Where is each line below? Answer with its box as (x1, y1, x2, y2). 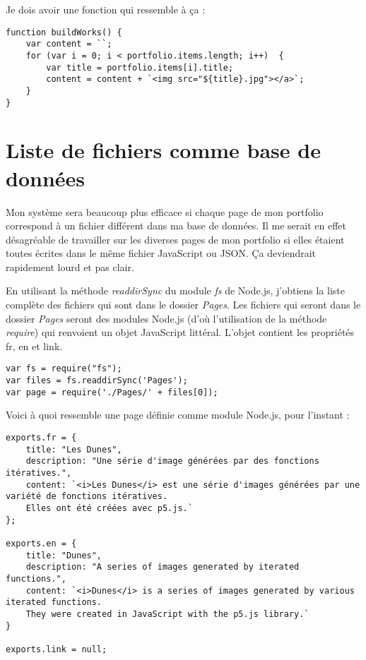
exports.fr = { (6, 433, 77, 443)
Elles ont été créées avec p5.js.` (25, 503, 193, 513)
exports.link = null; (6, 644, 107, 654)
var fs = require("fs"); (6, 364, 122, 374)
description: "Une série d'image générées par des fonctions (25, 456, 319, 467)
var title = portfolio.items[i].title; (46, 62, 234, 73)
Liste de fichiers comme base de (6, 136, 321, 164)
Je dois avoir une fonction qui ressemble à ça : (6, 2, 206, 16)
